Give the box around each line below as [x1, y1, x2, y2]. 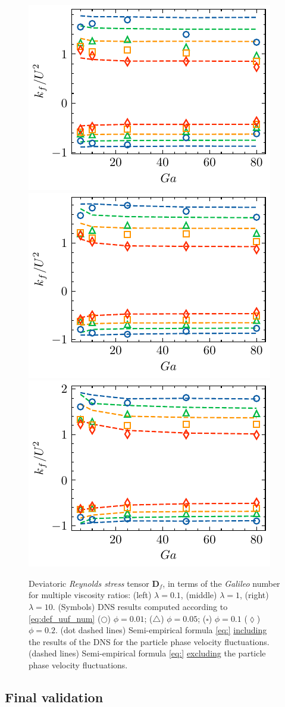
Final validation [5, 687, 104, 706]
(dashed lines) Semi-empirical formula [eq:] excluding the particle [29, 647, 266, 659]
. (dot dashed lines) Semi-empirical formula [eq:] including [55, 624, 267, 636]
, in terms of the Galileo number [162, 577, 280, 589]
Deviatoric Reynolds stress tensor [29, 577, 149, 589]
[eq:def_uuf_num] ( [29, 612, 101, 624]
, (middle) [180, 589, 217, 601]
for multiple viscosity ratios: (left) [29, 589, 152, 601]
